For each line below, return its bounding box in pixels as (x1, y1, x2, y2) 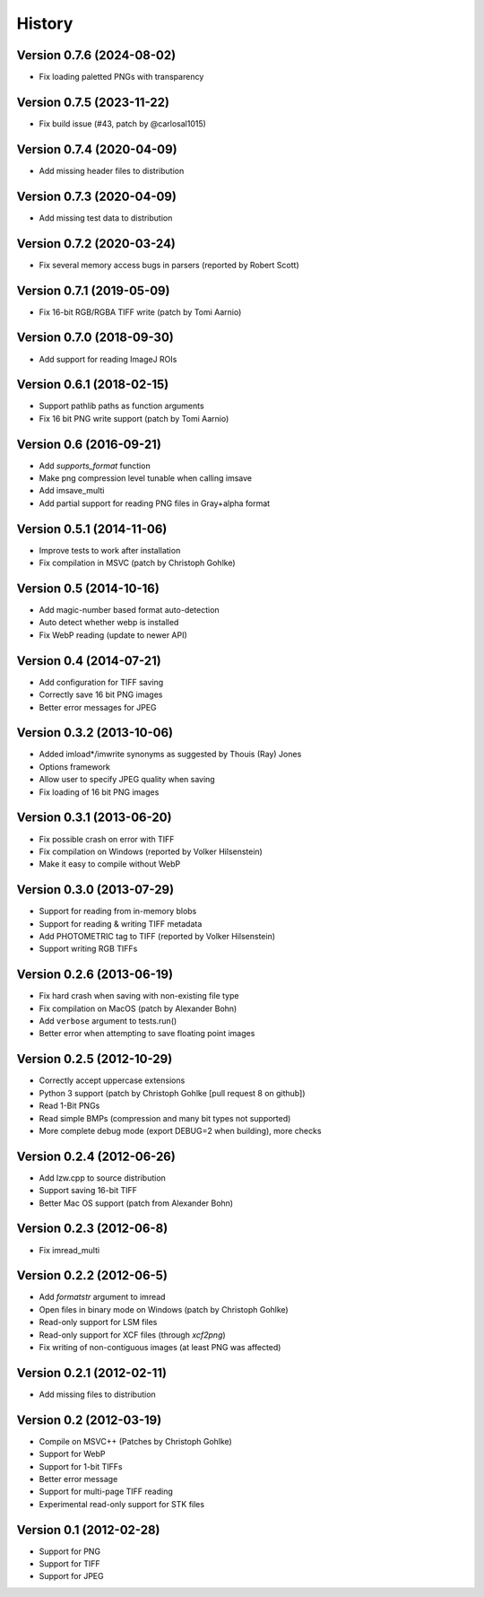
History (16, 13, 73, 33)
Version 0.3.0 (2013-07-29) (16, 882, 175, 897)
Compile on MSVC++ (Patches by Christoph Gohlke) (39, 1436, 232, 1446)
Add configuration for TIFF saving (39, 676, 164, 687)
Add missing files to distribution (39, 1389, 156, 1400)
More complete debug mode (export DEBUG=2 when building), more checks (39, 1125, 322, 1136)
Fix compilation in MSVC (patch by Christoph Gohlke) (39, 557, 237, 569)
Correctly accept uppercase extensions (39, 1075, 186, 1086)
